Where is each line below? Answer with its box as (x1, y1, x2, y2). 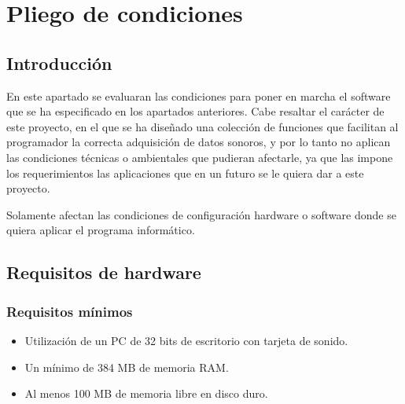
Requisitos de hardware (6, 260, 201, 285)
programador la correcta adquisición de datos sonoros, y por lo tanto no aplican (6, 134, 391, 150)
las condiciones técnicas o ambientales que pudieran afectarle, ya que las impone (6, 149, 393, 165)
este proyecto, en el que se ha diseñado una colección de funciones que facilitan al (6, 118, 399, 134)
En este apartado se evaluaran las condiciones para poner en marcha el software (6, 87, 391, 104)
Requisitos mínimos (6, 301, 133, 321)
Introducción (6, 50, 112, 75)
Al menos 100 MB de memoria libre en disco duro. (24, 385, 268, 402)
